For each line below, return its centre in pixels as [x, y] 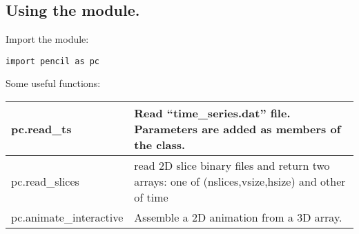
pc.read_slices [45, 182]
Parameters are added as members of [237, 129]
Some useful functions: [53, 83]
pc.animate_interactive [67, 217]
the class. [160, 145]
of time [151, 197]
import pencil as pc [53, 61]
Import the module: [47, 39]
